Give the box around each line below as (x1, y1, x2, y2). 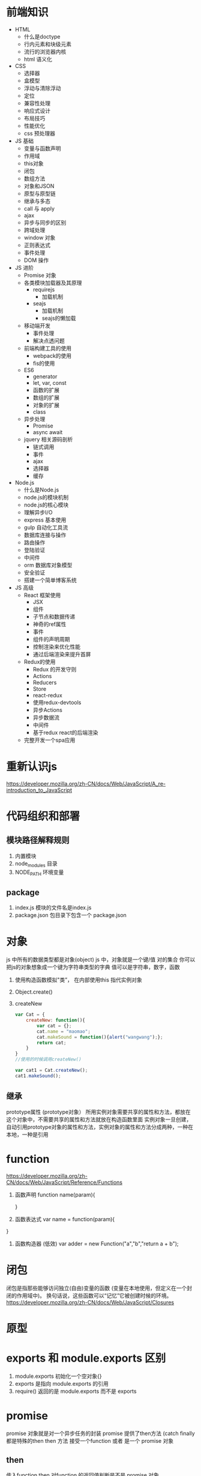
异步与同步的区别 (23, 219, 67, 226)
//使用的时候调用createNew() (14, 1056, 82, 1063)
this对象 (23, 160, 44, 167)
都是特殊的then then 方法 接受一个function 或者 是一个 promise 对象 (6, 1437, 174, 1444)
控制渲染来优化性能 (32, 643, 81, 650)
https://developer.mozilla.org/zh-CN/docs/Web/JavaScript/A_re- (6, 780, 166, 787)
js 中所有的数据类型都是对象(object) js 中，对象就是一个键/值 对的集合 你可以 (6, 956, 196, 964)
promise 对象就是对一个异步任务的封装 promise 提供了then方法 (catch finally (6, 1430, 195, 1437)
